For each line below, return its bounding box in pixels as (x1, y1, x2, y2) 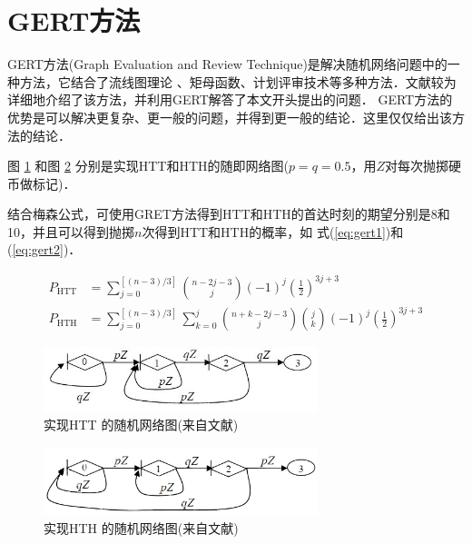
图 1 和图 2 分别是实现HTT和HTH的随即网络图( (7, 156, 289, 175)
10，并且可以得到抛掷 (7, 222, 134, 241)
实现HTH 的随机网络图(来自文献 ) (44, 518, 239, 537)
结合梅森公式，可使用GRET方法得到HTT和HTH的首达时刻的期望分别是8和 (7, 204, 450, 223)
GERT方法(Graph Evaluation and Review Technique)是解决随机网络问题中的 (7, 54, 447, 74)
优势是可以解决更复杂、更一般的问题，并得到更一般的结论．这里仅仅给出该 (7, 107, 452, 126)
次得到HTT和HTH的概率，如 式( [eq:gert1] (142, 222, 386, 241)
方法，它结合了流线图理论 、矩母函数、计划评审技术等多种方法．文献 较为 (19, 72, 457, 91)
